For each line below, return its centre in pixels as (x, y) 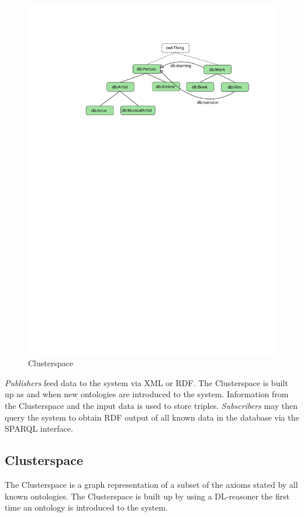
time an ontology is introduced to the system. (87, 507)
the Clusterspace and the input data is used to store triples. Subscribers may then (151, 406)
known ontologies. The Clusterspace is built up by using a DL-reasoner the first (147, 496)
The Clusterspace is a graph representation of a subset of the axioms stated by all (151, 485)
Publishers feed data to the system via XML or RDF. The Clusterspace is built (146, 382)
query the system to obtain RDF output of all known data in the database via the (152, 417)
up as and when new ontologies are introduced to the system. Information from (147, 394)
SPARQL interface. (39, 428)
